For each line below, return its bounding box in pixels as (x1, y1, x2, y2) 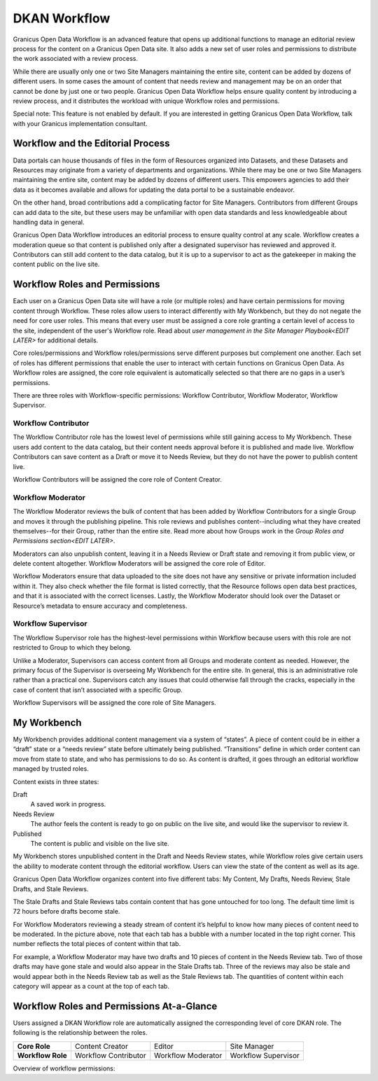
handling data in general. (13, 218, 85, 226)
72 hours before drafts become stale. (13, 907, 120, 916)
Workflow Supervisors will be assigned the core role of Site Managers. (13, 699, 216, 707)
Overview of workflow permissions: (13, 1064, 115, 1073)
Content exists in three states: (13, 777, 99, 786)
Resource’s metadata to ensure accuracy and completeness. (13, 601, 188, 610)
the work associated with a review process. (13, 55, 138, 63)
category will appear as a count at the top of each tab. (13, 982, 169, 991)
